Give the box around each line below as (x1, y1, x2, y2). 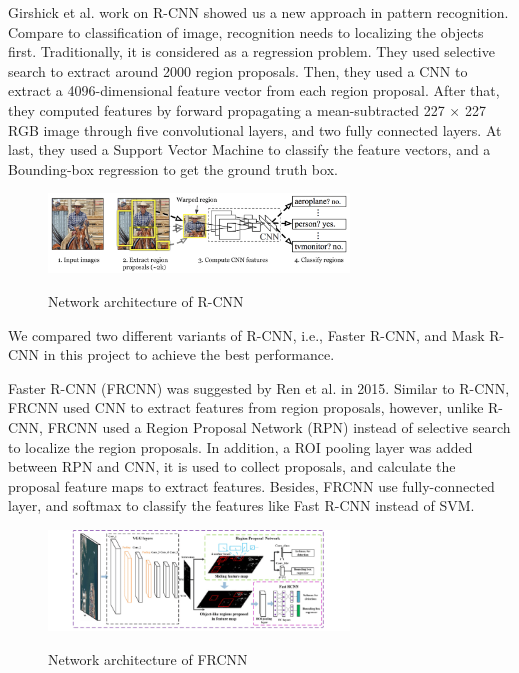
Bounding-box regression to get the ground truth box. (8, 158, 338, 179)
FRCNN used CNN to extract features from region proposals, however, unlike (8, 397, 484, 418)
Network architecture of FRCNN (48, 648, 248, 669)
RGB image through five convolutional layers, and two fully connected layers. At (8, 119, 502, 140)
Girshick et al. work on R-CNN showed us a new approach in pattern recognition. (8, 2, 509, 22)
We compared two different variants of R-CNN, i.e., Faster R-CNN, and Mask (8, 324, 485, 345)
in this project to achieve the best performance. (43, 344, 335, 365)
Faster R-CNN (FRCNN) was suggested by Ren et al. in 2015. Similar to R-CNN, (8, 377, 510, 398)
